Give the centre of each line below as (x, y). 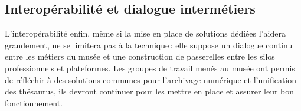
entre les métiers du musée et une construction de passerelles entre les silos (140, 56)
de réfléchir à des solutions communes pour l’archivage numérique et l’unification (151, 79)
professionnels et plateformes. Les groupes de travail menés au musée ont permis (150, 68)
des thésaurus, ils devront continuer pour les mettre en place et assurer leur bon (150, 91)
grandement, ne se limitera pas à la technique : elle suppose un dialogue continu (149, 45)
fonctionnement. (34, 102)
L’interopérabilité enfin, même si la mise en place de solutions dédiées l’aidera (145, 33)
